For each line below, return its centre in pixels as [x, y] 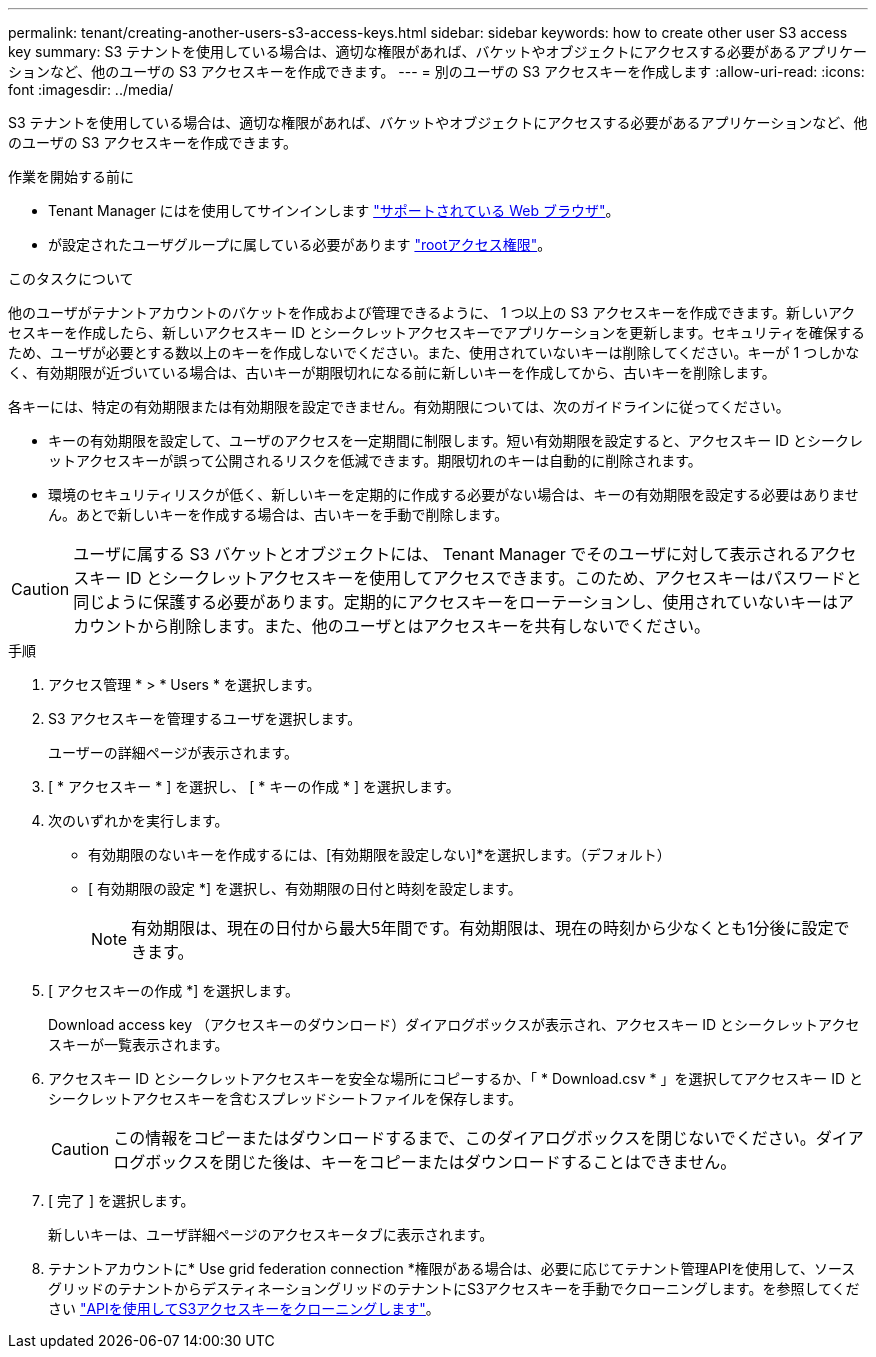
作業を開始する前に [71, 176]
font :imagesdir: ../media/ [91, 89]
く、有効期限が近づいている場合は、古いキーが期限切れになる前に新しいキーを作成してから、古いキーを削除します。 [392, 372]
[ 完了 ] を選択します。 [121, 1200]
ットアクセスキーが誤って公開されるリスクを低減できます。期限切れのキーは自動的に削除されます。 [375, 460]
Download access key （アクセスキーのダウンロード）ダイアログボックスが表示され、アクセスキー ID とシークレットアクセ [454, 1024]
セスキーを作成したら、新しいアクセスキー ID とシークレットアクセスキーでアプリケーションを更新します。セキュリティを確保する [436, 332]
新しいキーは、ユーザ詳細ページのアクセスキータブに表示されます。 [271, 1234]
